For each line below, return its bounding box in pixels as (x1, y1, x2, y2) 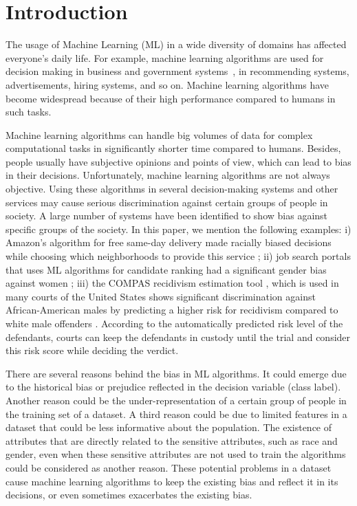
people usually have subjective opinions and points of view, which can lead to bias (6, 154, 351, 168)
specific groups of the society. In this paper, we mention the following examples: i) (6, 221, 351, 236)
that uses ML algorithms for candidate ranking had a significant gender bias (6, 262, 327, 276)
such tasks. (6, 104, 52, 119)
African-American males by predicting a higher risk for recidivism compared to (6, 302, 338, 317)
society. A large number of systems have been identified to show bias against (6, 208, 328, 223)
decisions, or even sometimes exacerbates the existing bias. (6, 487, 252, 502)
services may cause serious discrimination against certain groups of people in (6, 195, 328, 209)
